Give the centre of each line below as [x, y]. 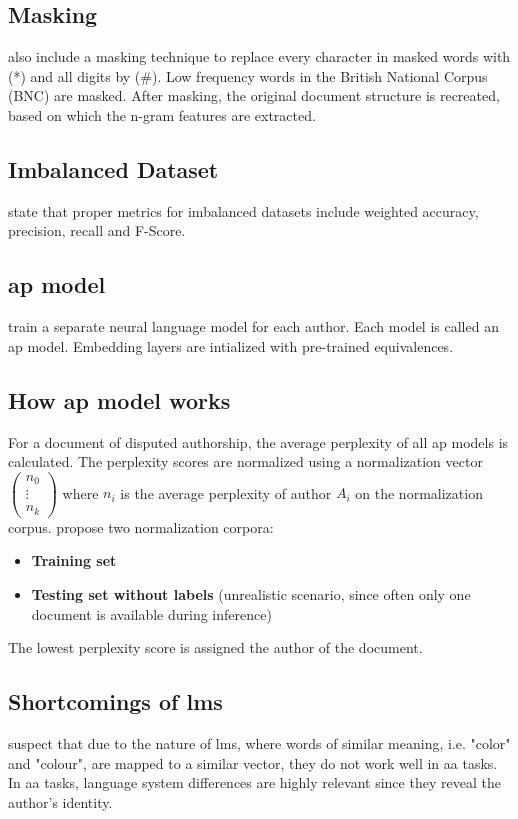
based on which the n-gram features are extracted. [162, 114]
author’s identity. [60, 801]
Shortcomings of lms [115, 701]
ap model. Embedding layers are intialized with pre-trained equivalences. [231, 345]
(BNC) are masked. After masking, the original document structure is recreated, [254, 95]
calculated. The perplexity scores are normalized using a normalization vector [245, 461]
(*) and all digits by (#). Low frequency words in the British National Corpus [248, 75]
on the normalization [419, 492]
